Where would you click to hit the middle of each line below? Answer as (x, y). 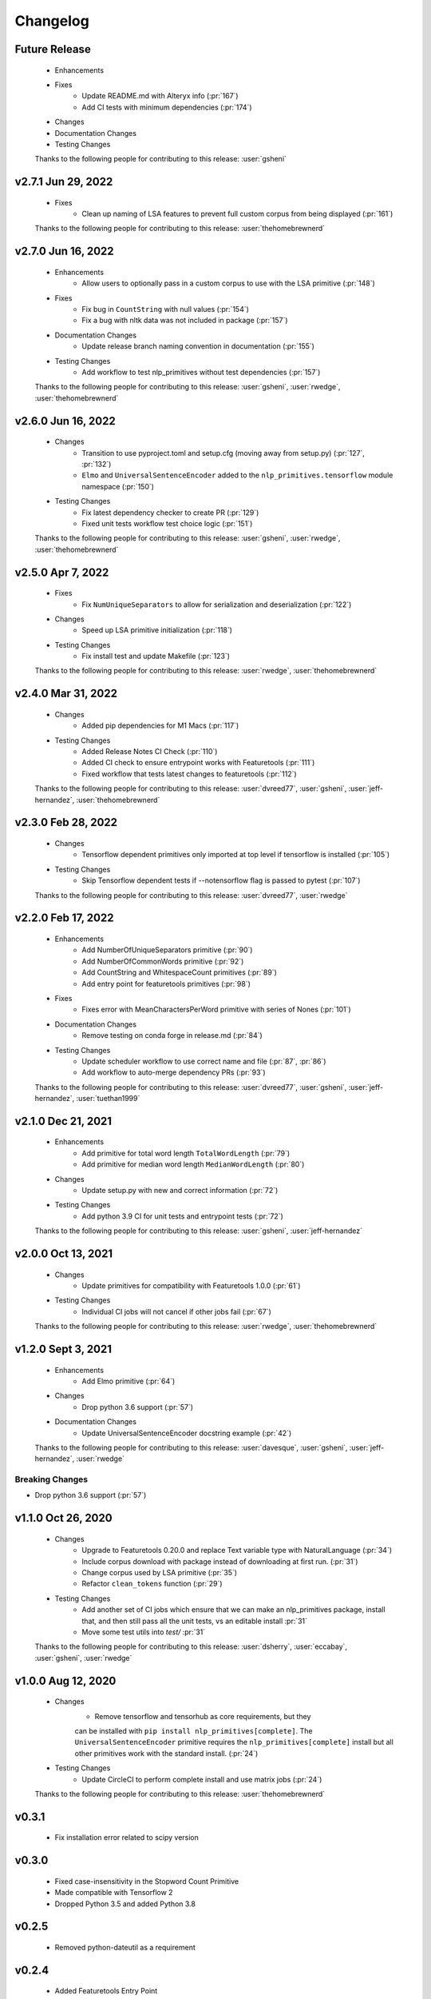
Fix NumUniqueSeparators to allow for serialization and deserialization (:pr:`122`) (217, 604)
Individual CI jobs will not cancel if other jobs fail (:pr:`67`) (176, 1311)
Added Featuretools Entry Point (106, 1991)
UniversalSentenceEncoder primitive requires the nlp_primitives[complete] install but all (234, 1742)
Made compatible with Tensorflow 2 (114, 1893)
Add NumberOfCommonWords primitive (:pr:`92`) (163, 961)
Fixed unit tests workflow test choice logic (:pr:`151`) (167, 523)
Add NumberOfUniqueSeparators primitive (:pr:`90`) (167, 950)
